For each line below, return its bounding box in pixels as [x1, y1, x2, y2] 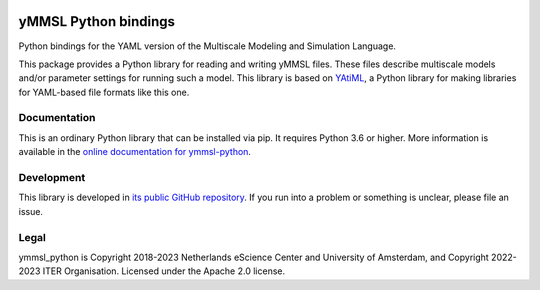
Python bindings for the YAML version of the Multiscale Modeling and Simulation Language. [18, 40, 397, 52]
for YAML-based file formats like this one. [18, 86, 190, 98]
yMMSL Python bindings [18, 13, 175, 30]
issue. [18, 205, 44, 217]
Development [18, 170, 86, 184]
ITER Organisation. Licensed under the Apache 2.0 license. [42, 265, 286, 277]
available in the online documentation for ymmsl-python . [18, 146, 252, 158]
